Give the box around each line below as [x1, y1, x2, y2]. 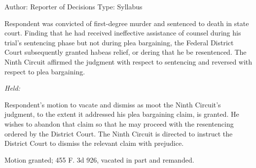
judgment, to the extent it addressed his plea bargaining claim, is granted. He [4, 109, 239, 119]
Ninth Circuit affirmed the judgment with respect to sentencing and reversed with [4, 56, 253, 67]
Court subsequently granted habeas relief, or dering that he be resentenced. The [4, 47, 247, 57]
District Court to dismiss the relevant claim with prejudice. [4, 138, 184, 148]
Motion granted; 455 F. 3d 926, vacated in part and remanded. [4, 154, 194, 165]
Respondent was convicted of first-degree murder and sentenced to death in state [4, 18, 249, 28]
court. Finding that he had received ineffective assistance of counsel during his [4, 28, 241, 38]
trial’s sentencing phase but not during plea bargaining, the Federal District [4, 37, 234, 47]
